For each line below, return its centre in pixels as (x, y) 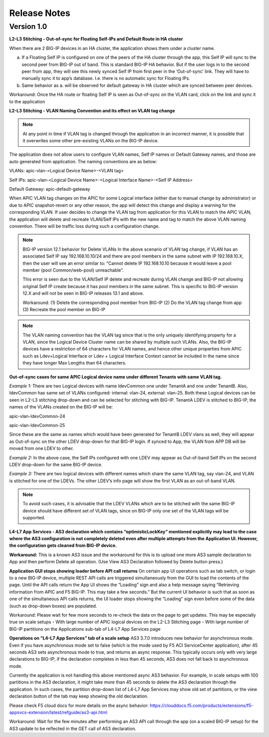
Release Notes (40, 13)
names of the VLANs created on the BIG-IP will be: (61, 407)
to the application (27, 101)
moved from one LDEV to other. (42, 448)
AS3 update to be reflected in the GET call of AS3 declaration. (73, 729)
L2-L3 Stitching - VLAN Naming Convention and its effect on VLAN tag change (92, 110)
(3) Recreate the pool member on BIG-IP (64, 309)
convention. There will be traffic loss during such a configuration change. (84, 226)
